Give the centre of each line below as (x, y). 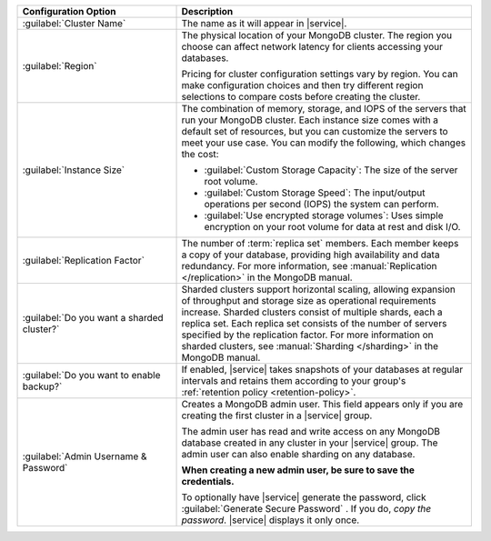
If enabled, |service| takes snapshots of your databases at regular (322, 370)
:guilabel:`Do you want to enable (91, 375)
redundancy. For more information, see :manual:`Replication (309, 266)
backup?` (42, 386)
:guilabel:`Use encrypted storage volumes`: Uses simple (324, 215)
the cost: (200, 154)
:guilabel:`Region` (60, 66)
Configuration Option (69, 11)
